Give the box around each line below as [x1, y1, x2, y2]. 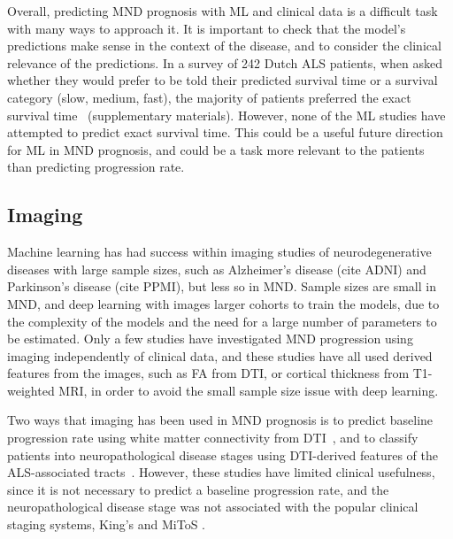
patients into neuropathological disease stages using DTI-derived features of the [7, 445, 438, 464]
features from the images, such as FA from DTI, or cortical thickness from [7, 364, 410, 382]
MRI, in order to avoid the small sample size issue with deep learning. [58, 381, 439, 399]
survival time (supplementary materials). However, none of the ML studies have [7, 105, 446, 124]
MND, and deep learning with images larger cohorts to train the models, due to [7, 294, 440, 312]
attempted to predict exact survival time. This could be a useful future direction [7, 123, 443, 142]
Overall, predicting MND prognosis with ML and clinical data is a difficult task [7, 2, 438, 19]
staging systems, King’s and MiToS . [7, 515, 205, 534]
